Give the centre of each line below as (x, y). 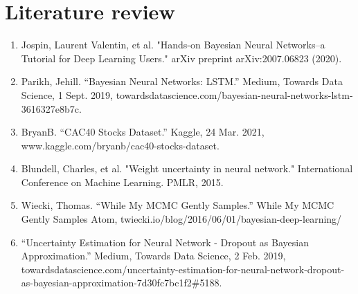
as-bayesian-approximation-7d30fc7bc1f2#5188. (122, 283)
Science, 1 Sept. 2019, (67, 94)
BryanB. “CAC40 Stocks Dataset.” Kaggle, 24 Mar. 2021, (143, 132)
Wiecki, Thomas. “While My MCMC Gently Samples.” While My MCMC (178, 205)
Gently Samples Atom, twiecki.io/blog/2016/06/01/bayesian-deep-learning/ (181, 219)
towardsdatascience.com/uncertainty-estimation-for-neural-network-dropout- (183, 269)
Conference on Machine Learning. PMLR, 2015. (122, 182)
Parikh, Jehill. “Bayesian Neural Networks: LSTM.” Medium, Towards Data (182, 81)
